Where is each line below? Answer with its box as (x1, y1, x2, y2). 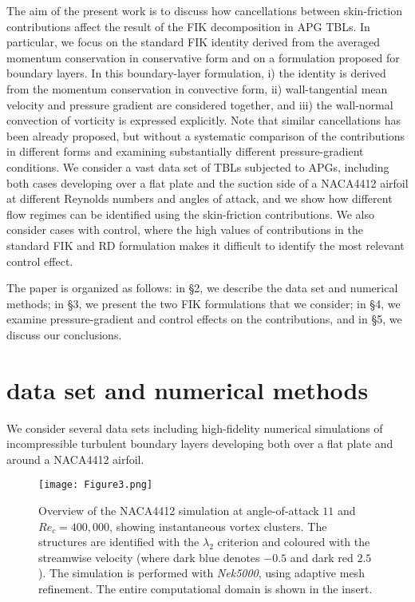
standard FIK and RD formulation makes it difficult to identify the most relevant (6, 236, 405, 253)
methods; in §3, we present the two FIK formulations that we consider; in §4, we (6, 295, 401, 311)
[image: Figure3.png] (38, 479, 153, 491)
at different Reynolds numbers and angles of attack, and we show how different (6, 190, 393, 207)
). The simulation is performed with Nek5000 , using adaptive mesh (38, 564, 365, 581)
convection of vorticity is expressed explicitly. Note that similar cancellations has (6, 112, 401, 129)
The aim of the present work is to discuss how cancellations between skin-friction (6, 2, 403, 18)
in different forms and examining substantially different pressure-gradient (6, 143, 364, 160)
